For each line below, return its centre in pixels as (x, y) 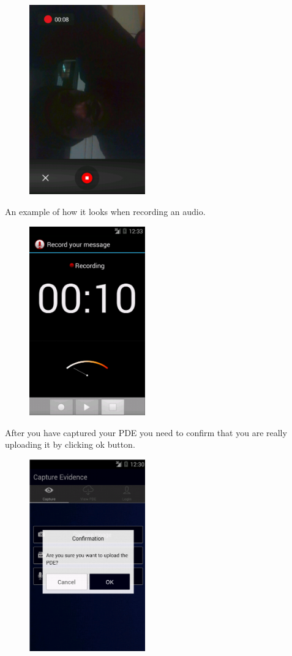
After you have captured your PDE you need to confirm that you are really (146, 432)
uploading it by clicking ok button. (70, 444)
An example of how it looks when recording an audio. (105, 211)
